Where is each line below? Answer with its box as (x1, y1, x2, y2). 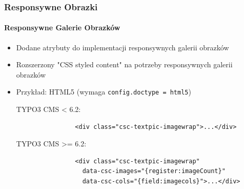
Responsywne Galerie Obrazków (4, 22, 120, 33)
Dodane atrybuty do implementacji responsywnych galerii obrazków (16, 42, 229, 52)
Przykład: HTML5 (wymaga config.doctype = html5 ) (16, 86, 191, 97)
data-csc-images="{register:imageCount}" (82, 167, 226, 175)
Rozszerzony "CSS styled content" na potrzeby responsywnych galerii (16, 59, 233, 70)
